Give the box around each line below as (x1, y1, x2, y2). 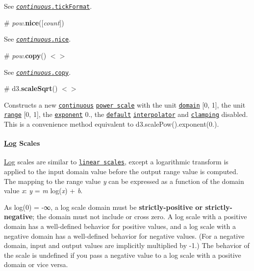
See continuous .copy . (4, 67, 71, 77)
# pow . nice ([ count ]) (4, 17, 64, 27)
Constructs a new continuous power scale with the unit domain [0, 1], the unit (4, 99, 246, 110)
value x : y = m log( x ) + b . (4, 185, 83, 196)
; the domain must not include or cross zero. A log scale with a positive (32, 211, 247, 222)
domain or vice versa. (4, 259, 68, 270)
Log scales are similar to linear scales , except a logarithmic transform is (4, 157, 229, 167)
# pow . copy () (4, 50, 47, 60)
